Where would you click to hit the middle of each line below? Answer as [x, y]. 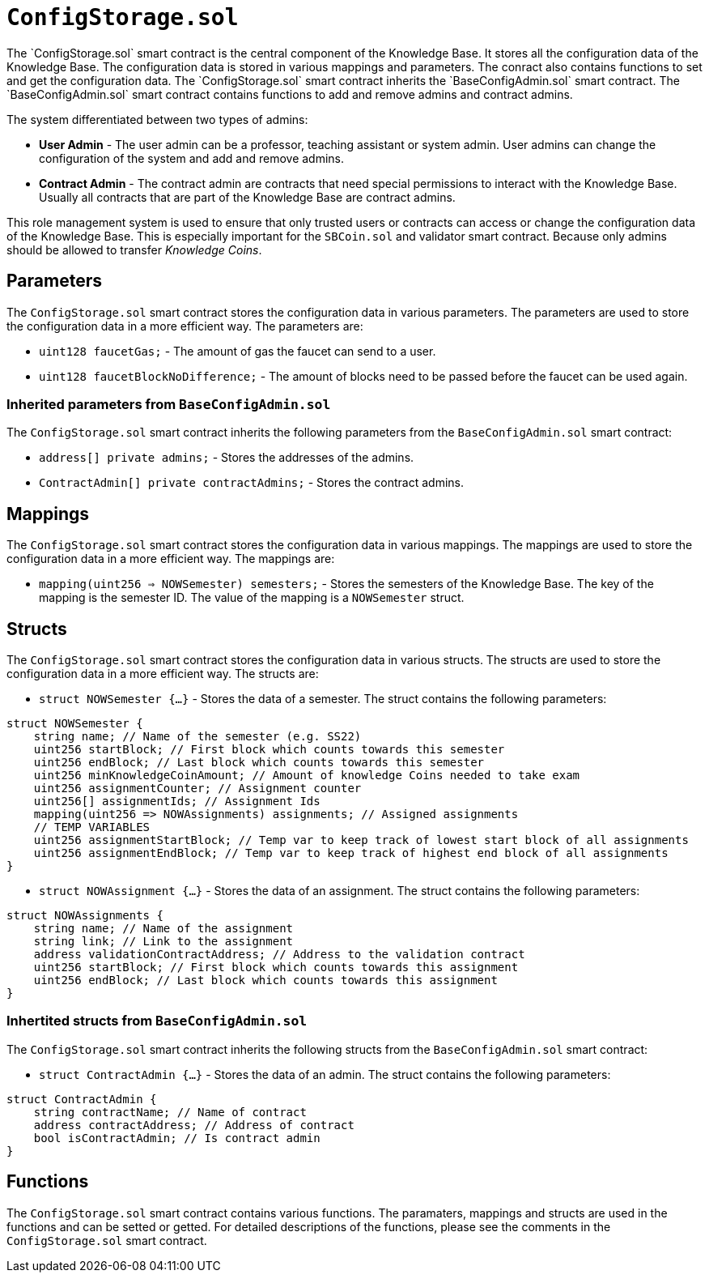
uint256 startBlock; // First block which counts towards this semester [269, 750]
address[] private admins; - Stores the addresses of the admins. [227, 458]
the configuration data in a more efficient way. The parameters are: [185, 326]
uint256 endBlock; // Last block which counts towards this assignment [265, 981]
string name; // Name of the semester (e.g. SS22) [197, 737]
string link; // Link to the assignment [163, 942]
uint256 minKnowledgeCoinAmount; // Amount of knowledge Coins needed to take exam [307, 776]
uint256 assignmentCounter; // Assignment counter [197, 789]
